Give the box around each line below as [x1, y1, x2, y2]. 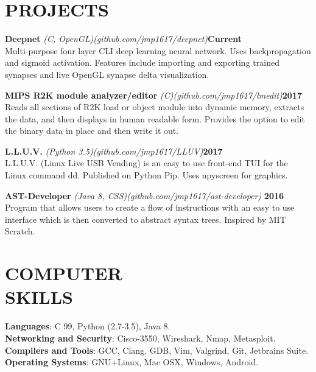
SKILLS [5, 284, 73, 309]
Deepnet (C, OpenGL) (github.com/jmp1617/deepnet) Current [5, 32, 242, 45]
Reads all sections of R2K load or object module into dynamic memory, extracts [5, 100, 304, 113]
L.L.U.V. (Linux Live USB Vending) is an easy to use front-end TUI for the [5, 156, 288, 169]
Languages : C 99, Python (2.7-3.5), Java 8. [5, 320, 170, 332]
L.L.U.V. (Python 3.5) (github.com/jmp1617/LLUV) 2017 [5, 144, 223, 157]
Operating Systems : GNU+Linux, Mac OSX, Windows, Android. [5, 356, 259, 368]
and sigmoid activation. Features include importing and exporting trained [5, 56, 279, 69]
